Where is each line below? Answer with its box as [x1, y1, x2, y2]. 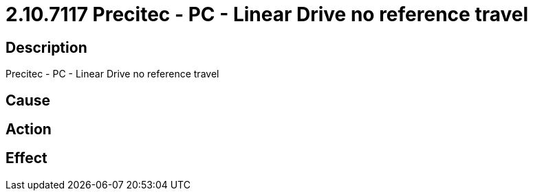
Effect [6, 149, 47, 167]
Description [6, 38, 87, 56]
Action [6, 121, 52, 138]
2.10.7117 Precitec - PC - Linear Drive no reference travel [6, 3, 528, 26]
